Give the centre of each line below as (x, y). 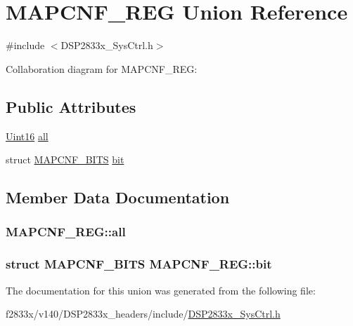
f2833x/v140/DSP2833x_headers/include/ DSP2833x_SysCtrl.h (143, 314)
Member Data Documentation (118, 197)
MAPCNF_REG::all (66, 232)
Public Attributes (71, 106)
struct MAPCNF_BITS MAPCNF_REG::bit (139, 264)
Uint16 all (27, 136)
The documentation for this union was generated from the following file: (161, 290)
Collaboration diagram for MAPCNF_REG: (102, 68)
